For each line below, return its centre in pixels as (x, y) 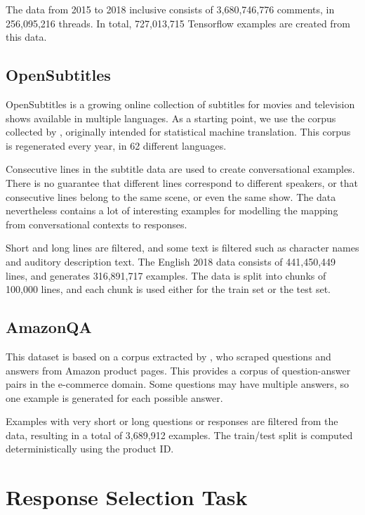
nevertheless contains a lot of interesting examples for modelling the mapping (172, 210)
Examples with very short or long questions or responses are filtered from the (172, 421)
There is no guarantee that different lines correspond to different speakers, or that (182, 182)
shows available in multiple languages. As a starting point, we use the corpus (171, 118)
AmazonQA (49, 327)
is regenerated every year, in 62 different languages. (116, 145)
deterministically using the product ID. (90, 449)
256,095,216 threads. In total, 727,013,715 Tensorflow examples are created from (178, 23)
